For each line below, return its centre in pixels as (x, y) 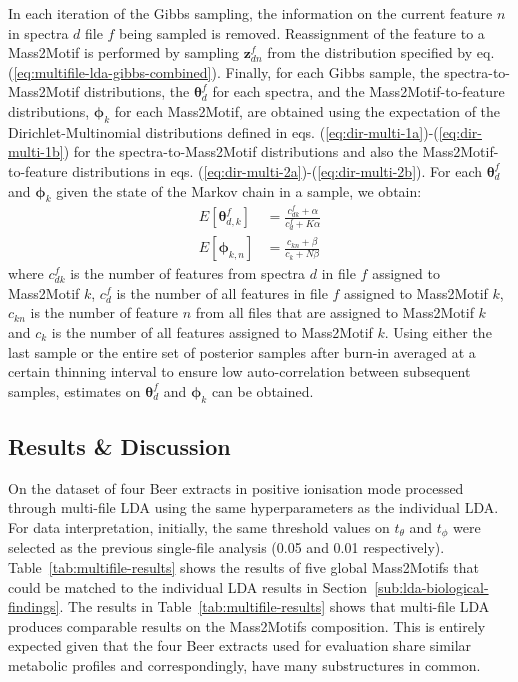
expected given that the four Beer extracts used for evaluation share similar (240, 645)
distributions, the (136, 91)
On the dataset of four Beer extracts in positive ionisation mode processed (236, 487)
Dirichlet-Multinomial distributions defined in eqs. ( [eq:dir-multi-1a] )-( (223, 131)
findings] (34, 606)
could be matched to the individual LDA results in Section (188, 586)
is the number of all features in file (222, 292)
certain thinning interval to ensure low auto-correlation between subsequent (239, 371)
